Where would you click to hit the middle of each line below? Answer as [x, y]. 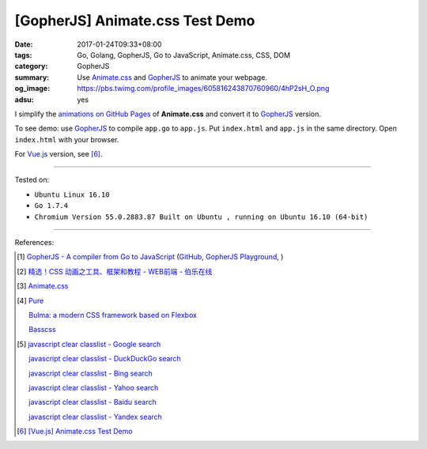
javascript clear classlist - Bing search [91, 373]
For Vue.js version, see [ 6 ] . [59, 154]
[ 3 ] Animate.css [43, 286]
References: [34, 243]
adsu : [25, 100]
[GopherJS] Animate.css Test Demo [135, 21]
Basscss [42, 330]
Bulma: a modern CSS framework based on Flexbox [113, 315]
